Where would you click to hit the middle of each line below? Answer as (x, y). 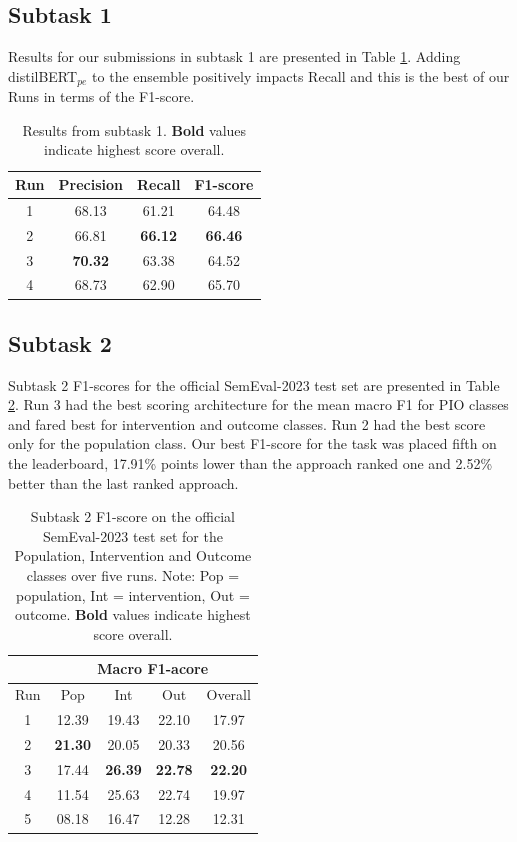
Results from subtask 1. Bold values (134, 129)
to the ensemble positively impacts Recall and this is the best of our (301, 75)
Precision (90, 184)
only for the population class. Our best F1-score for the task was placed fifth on (252, 443)
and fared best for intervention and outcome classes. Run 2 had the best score (247, 423)
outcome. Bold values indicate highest (133, 614)
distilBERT (43, 75)
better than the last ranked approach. (123, 482)
